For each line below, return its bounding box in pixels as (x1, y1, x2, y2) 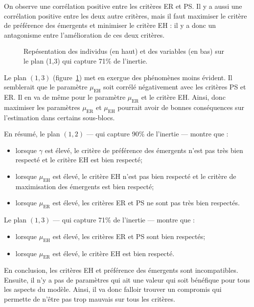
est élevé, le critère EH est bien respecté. (52, 248, 175, 258)
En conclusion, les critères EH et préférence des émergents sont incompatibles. (4, 265, 238, 275)
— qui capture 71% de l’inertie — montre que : (53, 215, 195, 225)
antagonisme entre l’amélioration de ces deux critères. (4, 29, 165, 40)
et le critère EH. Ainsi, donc (141, 91, 226, 102)
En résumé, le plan (4, 129, 60, 139)
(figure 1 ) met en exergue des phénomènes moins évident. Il (53, 72, 232, 82)
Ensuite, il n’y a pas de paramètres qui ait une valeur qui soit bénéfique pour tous (4, 274, 250, 285)
